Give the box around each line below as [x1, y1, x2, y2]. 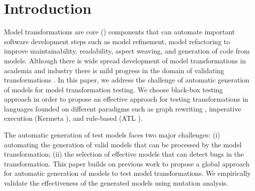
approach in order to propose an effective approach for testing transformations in [4, 94, 249, 104]
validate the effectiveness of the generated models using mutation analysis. [4, 178, 228, 188]
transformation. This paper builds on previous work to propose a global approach [4, 158, 250, 168]
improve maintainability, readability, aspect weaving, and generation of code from [4, 46, 250, 56]
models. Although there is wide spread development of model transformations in [4, 55, 246, 65]
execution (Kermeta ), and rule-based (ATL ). [4, 113, 143, 123]
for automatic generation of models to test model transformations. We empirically [4, 168, 251, 178]
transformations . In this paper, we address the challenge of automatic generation [4, 75, 250, 85]
